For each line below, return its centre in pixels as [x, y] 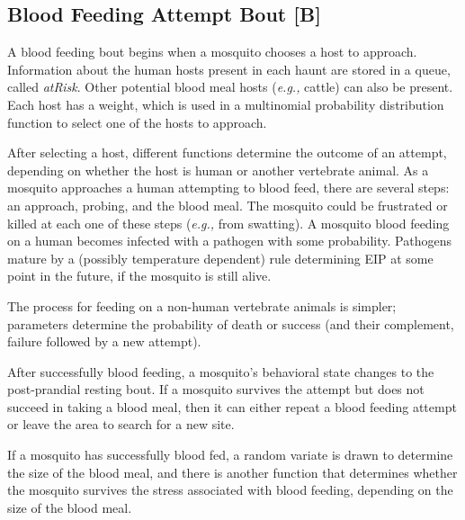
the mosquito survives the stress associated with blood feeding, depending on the [230, 490]
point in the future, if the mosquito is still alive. [139, 276]
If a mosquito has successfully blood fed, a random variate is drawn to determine [230, 455]
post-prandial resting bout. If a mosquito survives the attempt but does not [216, 389]
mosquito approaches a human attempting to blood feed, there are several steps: [228, 188]
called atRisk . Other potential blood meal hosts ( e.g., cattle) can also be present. [230, 87]
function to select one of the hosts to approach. [137, 122]
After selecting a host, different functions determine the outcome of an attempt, [227, 152]
